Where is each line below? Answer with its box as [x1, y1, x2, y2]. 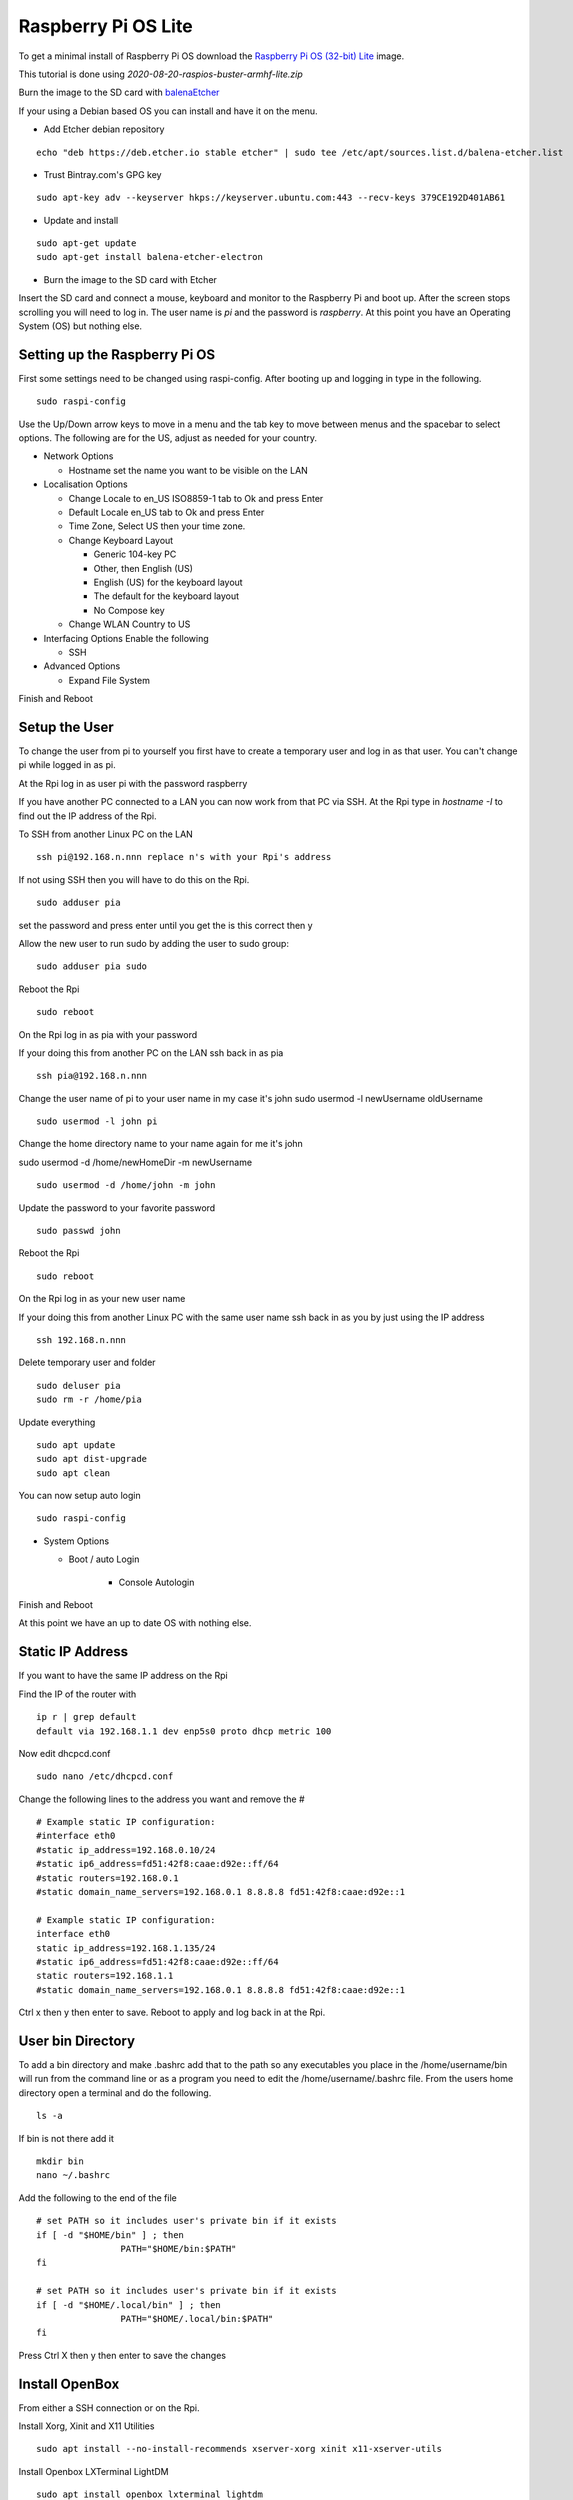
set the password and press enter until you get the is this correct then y [18, 919, 314, 931]
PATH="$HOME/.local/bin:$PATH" [120, 2313, 274, 2324]
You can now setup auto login [18, 1490, 141, 1502]
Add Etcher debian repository [43, 123, 165, 135]
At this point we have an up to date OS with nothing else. [18, 1617, 252, 1629]
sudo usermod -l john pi [36, 1116, 158, 1127]
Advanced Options [43, 660, 121, 672]
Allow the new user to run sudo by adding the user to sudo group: [18, 937, 290, 949]
